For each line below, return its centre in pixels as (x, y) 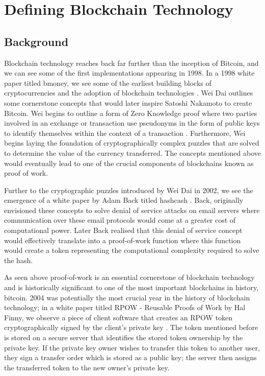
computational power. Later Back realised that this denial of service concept (123, 230)
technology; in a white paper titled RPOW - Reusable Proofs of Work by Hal (125, 307)
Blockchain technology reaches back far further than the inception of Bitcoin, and (131, 63)
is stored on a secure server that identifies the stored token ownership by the (124, 337)
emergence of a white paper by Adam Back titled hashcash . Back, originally (124, 200)
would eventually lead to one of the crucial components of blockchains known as (129, 163)
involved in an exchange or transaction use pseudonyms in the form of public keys (132, 123)
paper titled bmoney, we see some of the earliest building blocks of (108, 83)
